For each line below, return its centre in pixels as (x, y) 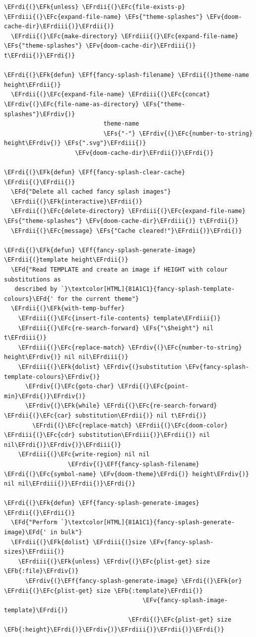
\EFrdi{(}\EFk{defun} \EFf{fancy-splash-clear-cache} (95, 173)
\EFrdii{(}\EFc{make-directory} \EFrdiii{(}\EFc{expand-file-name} (125, 36)
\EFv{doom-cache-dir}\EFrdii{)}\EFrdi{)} (144, 153)
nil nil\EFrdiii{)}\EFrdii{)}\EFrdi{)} (70, 484)
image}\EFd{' (25, 532)
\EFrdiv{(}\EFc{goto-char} (69, 387)
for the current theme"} (98, 299)
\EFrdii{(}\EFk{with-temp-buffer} (68, 309)
